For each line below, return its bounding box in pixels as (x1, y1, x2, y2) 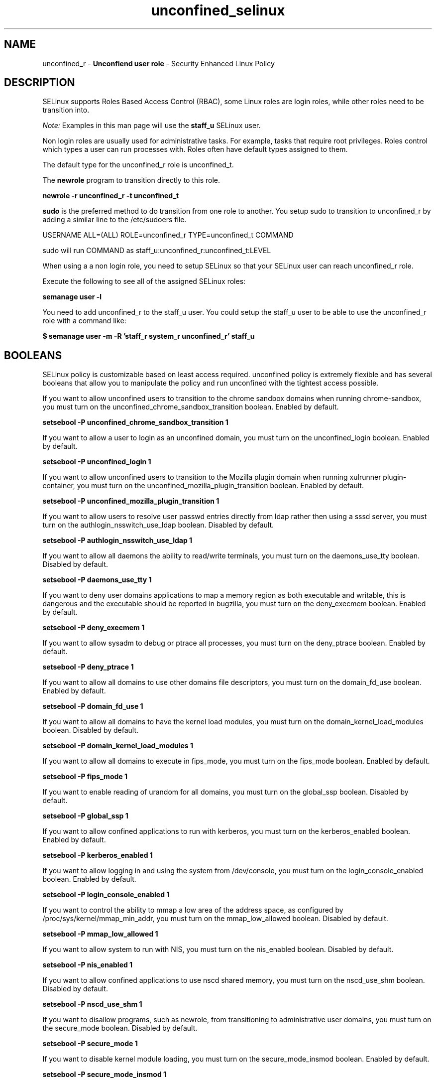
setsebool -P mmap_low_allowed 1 (42, 930, 158, 939)
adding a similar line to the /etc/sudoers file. (42, 215, 187, 224)
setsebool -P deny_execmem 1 (42, 623, 145, 632)
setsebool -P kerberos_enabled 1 (42, 851, 153, 860)
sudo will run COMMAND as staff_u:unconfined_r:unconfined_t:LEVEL (42, 246, 271, 255)
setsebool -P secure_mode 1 (42, 1039, 138, 1048)
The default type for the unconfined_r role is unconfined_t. (42, 160, 234, 169)
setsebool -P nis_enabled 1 (42, 960, 133, 969)
